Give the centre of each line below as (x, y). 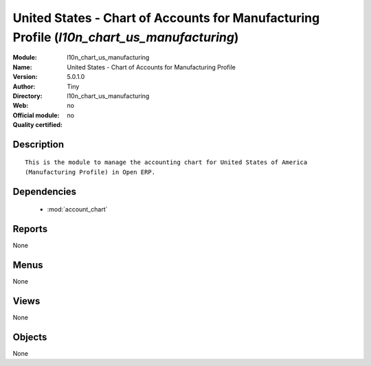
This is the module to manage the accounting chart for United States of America (166, 162)
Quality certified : (38, 125)
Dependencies (45, 191)
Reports (30, 229)
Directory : (27, 95)
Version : (25, 77)
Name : (22, 67)
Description (38, 144)
